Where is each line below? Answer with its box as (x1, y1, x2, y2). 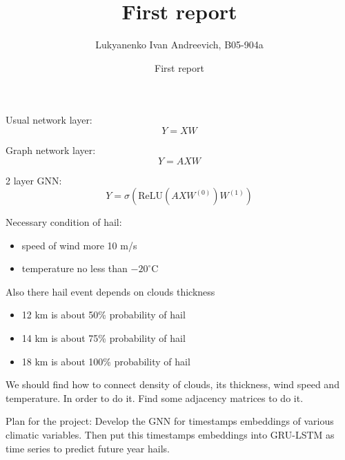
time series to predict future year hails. (6, 441, 170, 455)
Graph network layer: (6, 142, 96, 157)
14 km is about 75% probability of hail (21, 331, 186, 345)
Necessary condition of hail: (6, 215, 122, 229)
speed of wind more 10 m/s (21, 238, 137, 252)
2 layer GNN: (6, 173, 62, 187)
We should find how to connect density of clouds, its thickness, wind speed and (6, 377, 339, 392)
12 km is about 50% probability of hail (21, 307, 186, 322)
